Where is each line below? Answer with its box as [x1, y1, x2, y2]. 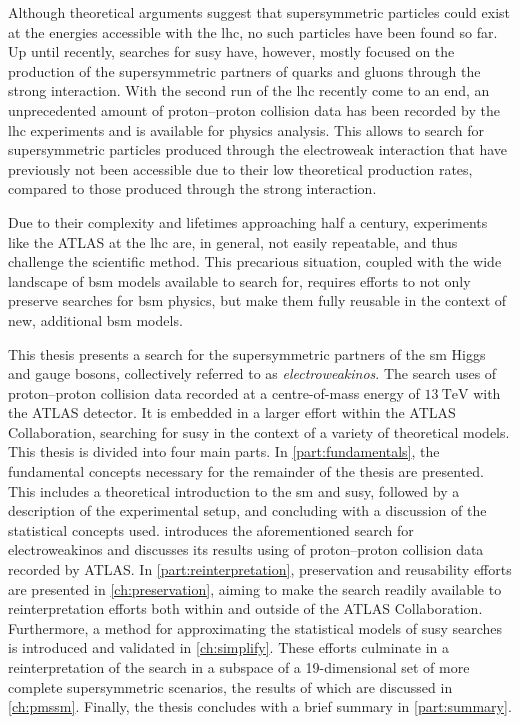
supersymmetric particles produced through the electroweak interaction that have [8, 139, 508, 160]
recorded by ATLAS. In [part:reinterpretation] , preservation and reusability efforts [8, 559, 512, 580]
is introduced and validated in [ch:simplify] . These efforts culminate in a [8, 637, 450, 658]
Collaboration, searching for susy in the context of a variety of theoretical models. [8, 421, 510, 442]
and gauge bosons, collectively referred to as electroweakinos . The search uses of [8, 363, 497, 384]
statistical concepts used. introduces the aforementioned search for [8, 519, 414, 540]
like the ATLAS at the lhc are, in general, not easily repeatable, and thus [8, 231, 458, 252]
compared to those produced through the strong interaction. [8, 178, 377, 199]
